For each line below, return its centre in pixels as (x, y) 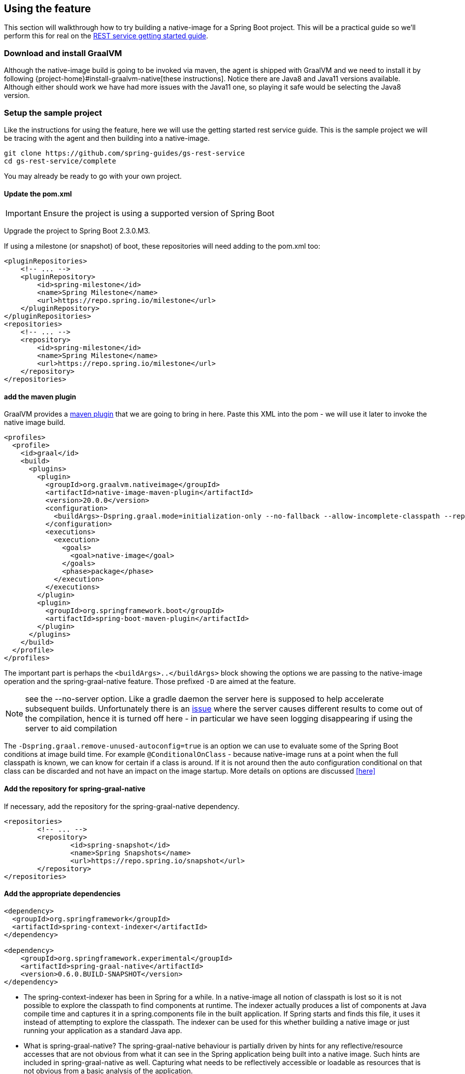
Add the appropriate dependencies (62, 894)
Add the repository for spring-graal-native (75, 788)
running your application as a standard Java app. (103, 1030)
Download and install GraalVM (63, 53)
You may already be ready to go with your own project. (93, 176)
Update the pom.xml (38, 194)
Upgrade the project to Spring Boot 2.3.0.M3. (77, 231)
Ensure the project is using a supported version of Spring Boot (159, 213)
